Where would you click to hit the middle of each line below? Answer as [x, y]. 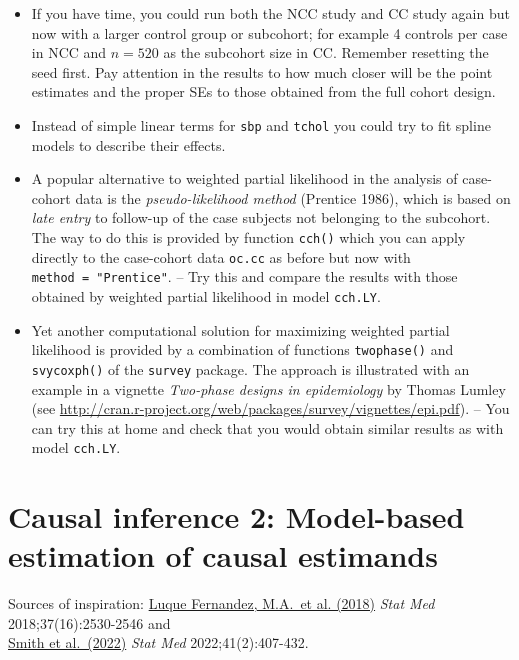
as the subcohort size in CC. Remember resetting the [326, 52]
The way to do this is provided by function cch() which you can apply [248, 237]
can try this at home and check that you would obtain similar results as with [267, 427]
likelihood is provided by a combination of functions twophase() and [242, 349]
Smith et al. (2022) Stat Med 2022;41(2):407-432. [158, 642]
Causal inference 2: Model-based [236, 516]
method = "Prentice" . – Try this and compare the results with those [244, 276]
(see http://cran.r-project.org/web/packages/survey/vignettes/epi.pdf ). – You [270, 408]
